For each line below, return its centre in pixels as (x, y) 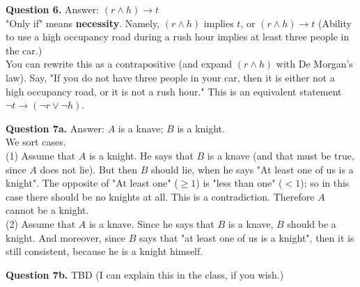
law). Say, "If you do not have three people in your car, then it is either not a (170, 77)
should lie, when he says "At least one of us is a (252, 169)
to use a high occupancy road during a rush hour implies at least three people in (178, 37)
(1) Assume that (41, 155)
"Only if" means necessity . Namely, (83, 23)
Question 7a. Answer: (55, 128)
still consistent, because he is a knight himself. (104, 251)
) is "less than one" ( (239, 183)
